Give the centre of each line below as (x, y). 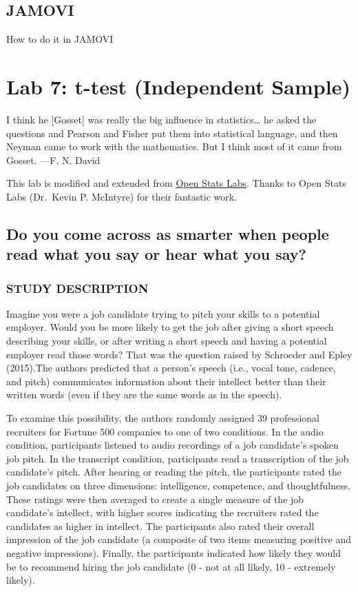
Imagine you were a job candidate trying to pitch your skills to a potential (163, 313)
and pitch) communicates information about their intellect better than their (166, 381)
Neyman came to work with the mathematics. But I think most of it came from (174, 146)
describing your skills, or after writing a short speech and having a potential (167, 341)
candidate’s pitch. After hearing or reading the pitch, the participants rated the (174, 472)
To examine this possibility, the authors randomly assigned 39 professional (163, 418)
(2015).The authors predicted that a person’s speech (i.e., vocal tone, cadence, (171, 368)
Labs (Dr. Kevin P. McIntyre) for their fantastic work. (122, 196)
